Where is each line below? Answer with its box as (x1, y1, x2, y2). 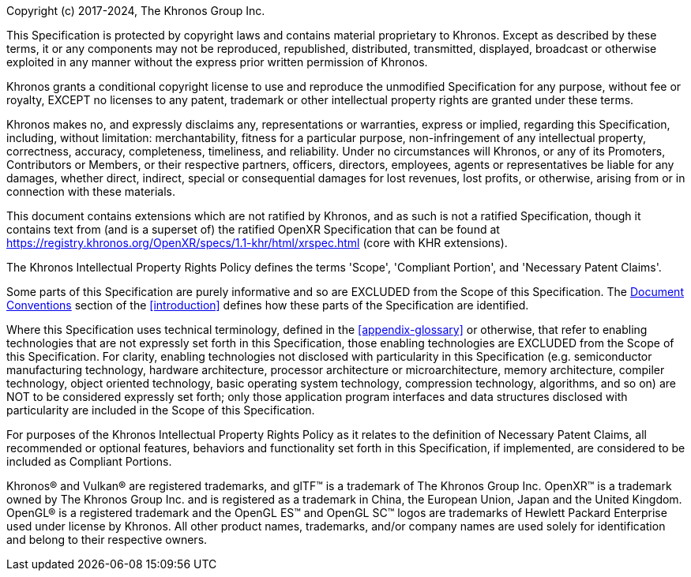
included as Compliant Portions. (6, 455, 172, 468)
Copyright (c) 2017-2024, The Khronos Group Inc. (6, 4, 265, 17)
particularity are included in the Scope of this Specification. (6, 403, 315, 417)
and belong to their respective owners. (6, 533, 208, 546)
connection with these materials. (6, 185, 176, 198)
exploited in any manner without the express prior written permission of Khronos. (6, 55, 428, 69)
